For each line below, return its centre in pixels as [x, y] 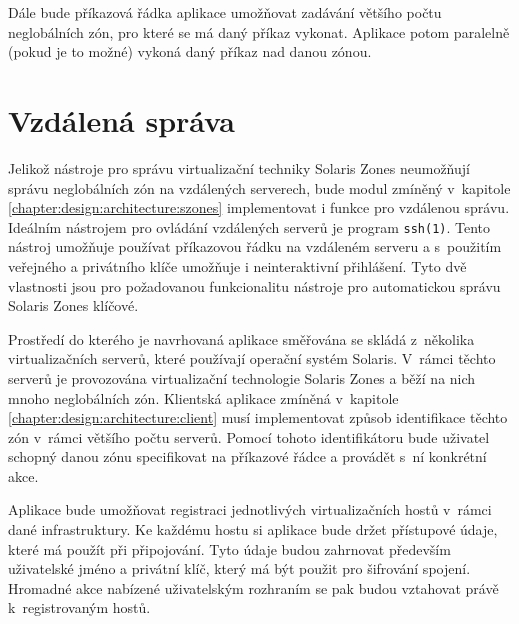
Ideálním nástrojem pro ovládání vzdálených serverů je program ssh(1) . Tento [249, 226]
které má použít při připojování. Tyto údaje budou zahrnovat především [229, 548]
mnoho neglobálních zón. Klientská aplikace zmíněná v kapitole [203, 397]
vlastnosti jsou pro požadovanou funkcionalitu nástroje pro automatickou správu [254, 285]
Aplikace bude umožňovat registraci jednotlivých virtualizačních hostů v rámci [250, 509]
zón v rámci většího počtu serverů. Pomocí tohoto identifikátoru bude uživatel [249, 436]
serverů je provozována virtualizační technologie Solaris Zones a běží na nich [242, 377]
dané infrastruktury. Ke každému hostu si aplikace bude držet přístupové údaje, [253, 529]
